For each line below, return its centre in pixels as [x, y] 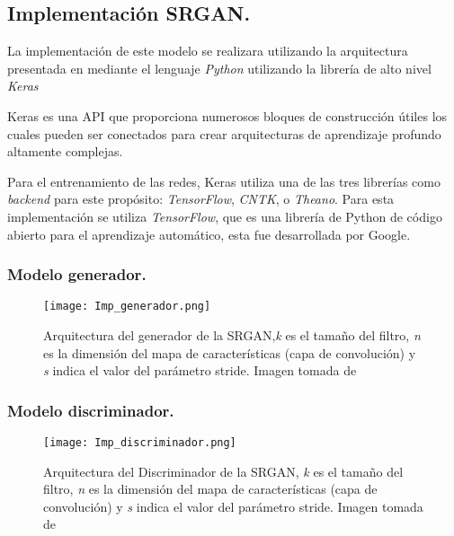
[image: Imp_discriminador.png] [140, 443]
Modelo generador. [77, 274]
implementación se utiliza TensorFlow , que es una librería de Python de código [225, 216]
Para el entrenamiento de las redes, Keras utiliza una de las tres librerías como [224, 181]
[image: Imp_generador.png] [127, 307]
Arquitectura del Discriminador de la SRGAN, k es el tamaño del [223, 471]
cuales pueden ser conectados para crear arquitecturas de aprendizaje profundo [224, 133]
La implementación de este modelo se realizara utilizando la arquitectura [208, 51]
